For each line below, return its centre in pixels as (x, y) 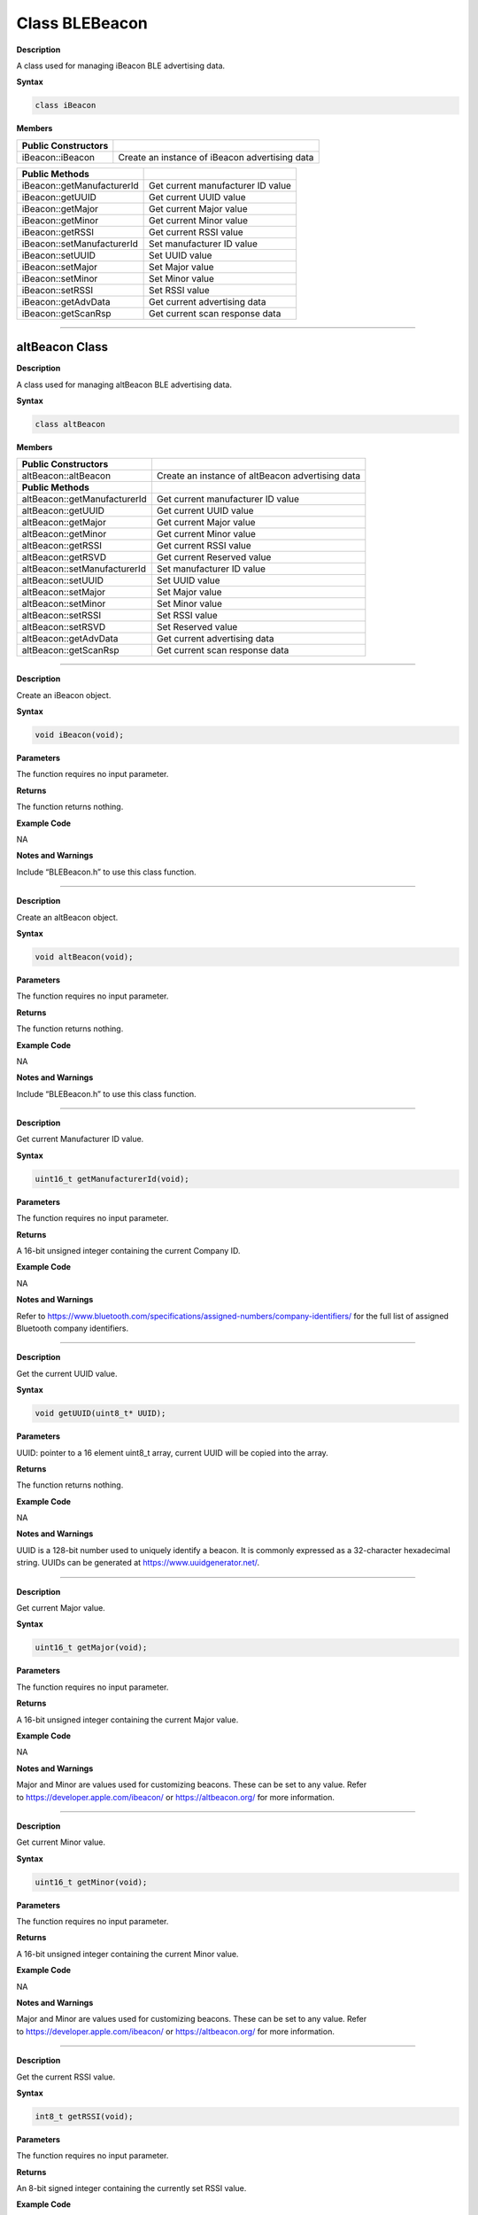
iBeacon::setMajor (59, 267)
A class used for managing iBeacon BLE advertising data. (121, 66)
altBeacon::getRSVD (64, 557)
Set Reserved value (197, 627)
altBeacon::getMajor (64, 523)
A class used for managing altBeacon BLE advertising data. (124, 385)
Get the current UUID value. (67, 1373)
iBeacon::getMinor (60, 220)
